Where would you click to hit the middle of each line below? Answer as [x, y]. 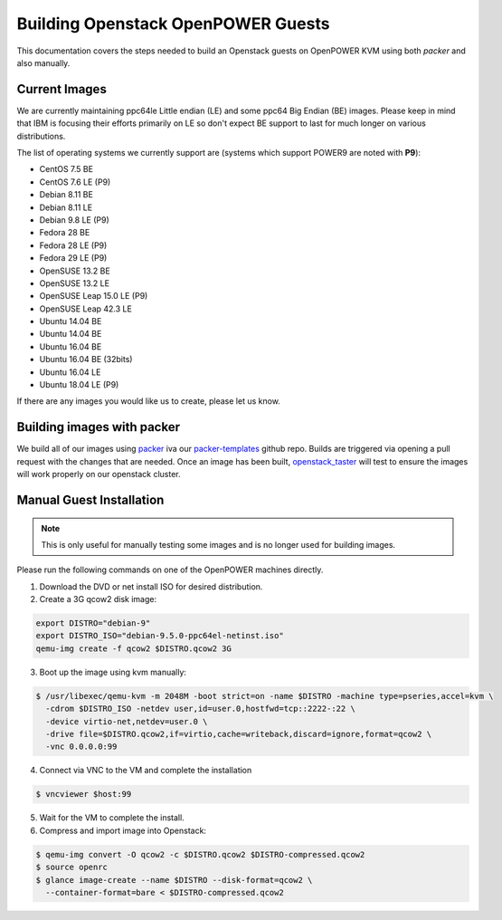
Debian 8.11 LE [66, 207]
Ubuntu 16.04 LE [70, 372]
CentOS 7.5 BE [66, 169]
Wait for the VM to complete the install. [112, 818]
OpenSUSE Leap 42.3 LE [86, 309]
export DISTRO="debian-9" [93, 623]
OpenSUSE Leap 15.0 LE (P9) [94, 296]
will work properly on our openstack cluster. [99, 474]
